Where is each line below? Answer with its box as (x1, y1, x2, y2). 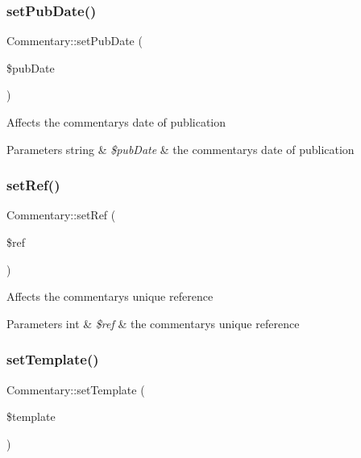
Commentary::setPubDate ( (6, 32, 143, 49)
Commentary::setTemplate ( (6, 381, 145, 398)
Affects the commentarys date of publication (6, 114, 226, 130)
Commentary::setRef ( (6, 206, 116, 223)
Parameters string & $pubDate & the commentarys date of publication (6, 140, 355, 157)
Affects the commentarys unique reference (6, 288, 214, 305)
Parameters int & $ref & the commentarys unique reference (6, 314, 300, 331)
